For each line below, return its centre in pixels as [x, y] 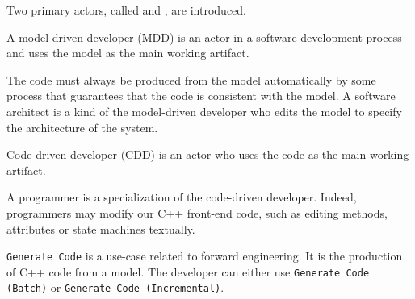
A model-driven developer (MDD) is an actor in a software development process [204, 37]
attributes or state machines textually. [101, 228]
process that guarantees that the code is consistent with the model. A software [201, 96]
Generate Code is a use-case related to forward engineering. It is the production [205, 256]
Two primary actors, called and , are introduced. [127, 10]
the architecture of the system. [82, 127]
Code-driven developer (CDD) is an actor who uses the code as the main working [208, 154]
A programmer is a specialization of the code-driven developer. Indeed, [182, 197]
